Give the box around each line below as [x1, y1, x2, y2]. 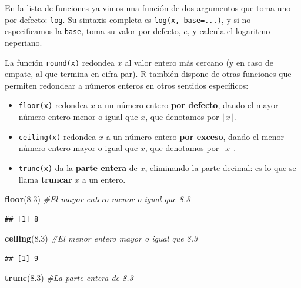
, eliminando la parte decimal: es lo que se [145, 161, 296, 173]
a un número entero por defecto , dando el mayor [98, 99, 279, 111]
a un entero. [82, 173, 126, 185]
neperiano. [5, 36, 42, 48]
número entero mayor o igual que [18, 142, 138, 154]
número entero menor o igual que [18, 110, 138, 122]
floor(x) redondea [18, 99, 88, 111]
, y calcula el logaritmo [187, 25, 270, 37]
